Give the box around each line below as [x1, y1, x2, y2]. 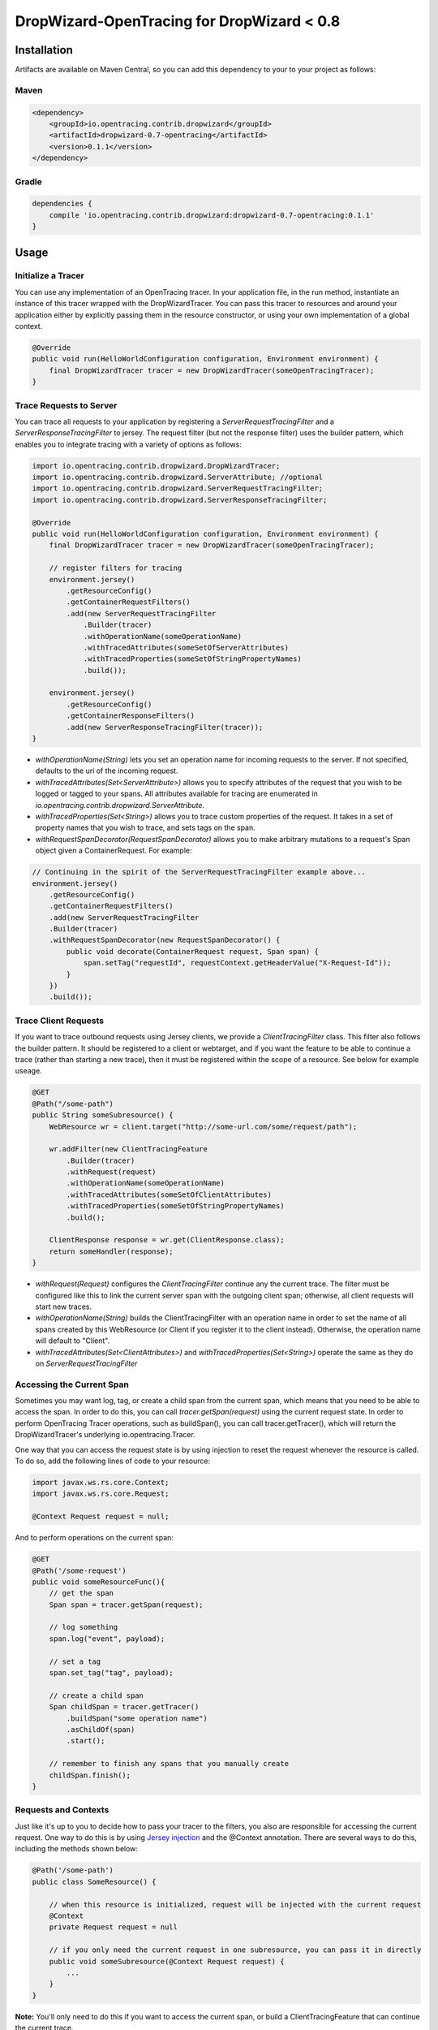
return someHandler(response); [49, 1246, 174, 1256]
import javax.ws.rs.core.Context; [32, 1478, 170, 1487]
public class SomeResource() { [32, 1877, 157, 1886]
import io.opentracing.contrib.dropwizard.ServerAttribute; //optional [32, 473, 324, 482]
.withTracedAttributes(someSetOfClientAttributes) [66, 1190, 272, 1199]
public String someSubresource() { [32, 1111, 174, 1120]
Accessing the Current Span [15, 1379, 129, 1390]
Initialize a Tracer [15, 270, 84, 282]
